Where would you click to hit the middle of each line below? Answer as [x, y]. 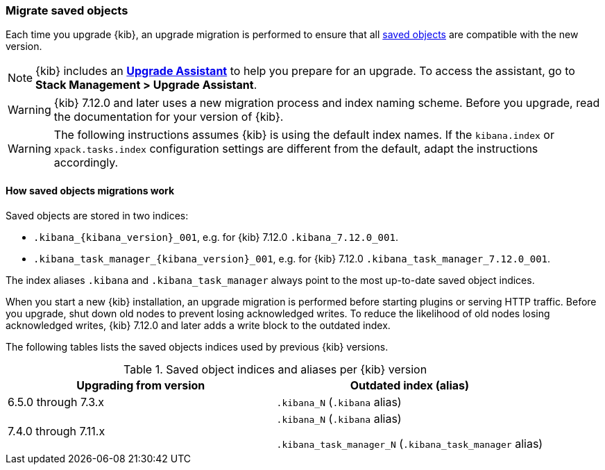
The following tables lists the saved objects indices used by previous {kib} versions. [197, 346]
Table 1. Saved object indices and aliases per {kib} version [275, 369]
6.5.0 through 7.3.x [56, 402]
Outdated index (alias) [410, 385]
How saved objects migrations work [90, 190]
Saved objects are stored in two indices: [97, 215]
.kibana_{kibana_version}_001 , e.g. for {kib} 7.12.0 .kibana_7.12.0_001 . [216, 237]
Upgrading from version [141, 385]
